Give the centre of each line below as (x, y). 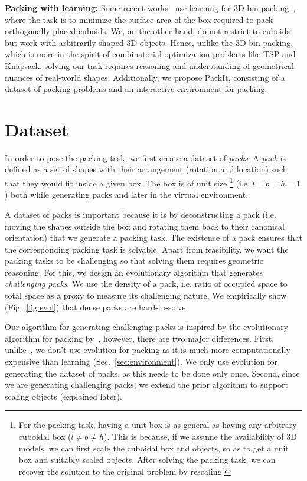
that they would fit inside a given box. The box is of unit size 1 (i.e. (127, 182)
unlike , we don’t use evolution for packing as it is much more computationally (148, 350)
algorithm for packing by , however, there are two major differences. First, (140, 338)
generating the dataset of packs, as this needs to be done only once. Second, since (152, 373)
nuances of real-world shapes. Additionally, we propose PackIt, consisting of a (145, 77)
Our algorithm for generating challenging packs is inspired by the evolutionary (147, 327)
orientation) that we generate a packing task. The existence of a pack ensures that (153, 238)
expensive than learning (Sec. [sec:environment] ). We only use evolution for (141, 361)
